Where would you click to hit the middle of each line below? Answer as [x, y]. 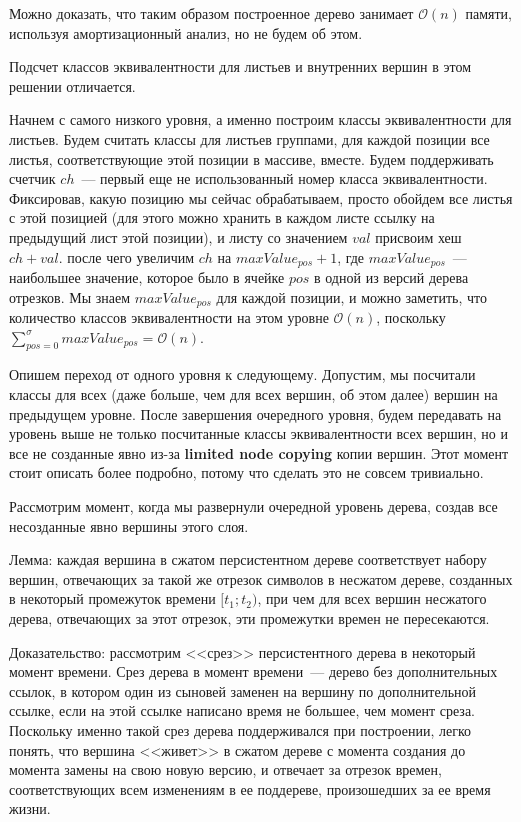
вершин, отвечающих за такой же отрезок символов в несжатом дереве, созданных [261, 578]
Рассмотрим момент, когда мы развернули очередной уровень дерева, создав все [253, 505]
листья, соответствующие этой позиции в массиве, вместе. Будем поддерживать [251, 158]
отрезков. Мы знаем [70, 296]
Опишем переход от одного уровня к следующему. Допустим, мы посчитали [242, 374]
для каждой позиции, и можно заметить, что [352, 296]
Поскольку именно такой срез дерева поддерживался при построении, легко [240, 729]
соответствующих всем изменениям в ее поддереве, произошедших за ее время [250, 788]
